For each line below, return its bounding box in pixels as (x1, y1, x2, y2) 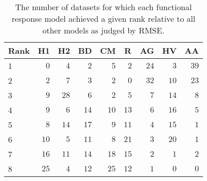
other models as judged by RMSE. (42, 24, 165, 36)
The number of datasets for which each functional (15, 1, 192, 13)
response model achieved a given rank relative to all (11, 13, 195, 24)
